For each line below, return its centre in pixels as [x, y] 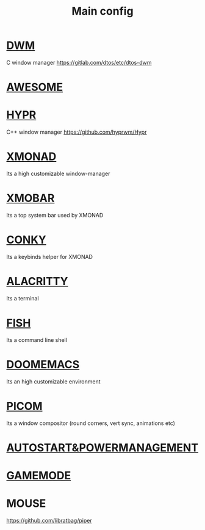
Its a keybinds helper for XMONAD [50, 256]
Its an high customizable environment [53, 381]
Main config [103, 11]
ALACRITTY [37, 281]
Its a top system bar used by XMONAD [55, 215]
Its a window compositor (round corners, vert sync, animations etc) [91, 423]
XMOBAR [31, 198]
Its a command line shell [37, 339]
